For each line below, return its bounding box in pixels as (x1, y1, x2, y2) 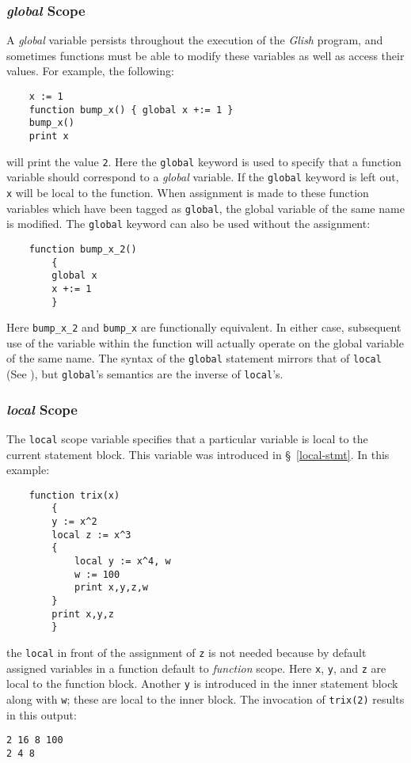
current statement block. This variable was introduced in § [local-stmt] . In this (6, 446, 390, 462)
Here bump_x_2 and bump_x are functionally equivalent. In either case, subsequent (6, 319, 401, 336)
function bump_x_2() (29, 243, 137, 255)
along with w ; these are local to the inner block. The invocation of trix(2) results (6, 691, 405, 707)
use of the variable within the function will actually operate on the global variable (6, 334, 404, 351)
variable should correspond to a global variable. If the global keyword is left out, (6, 169, 399, 185)
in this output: (6, 706, 77, 723)
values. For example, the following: (6, 63, 174, 79)
